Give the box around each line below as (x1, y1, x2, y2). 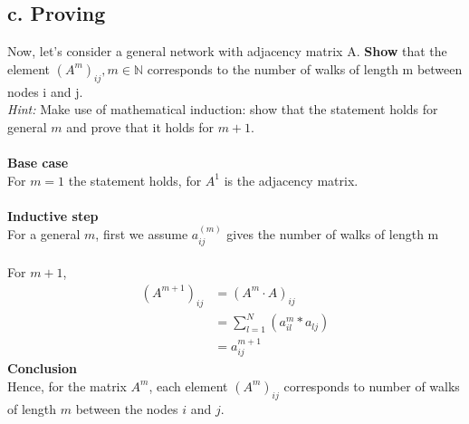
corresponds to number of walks (283, 376, 460, 395)
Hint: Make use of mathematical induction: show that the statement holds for (7, 100, 438, 119)
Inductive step (7, 206, 99, 225)
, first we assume (95, 225, 188, 244)
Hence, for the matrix (7, 376, 127, 395)
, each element (148, 376, 228, 395)
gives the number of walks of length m (226, 225, 439, 244)
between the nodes (75, 399, 178, 418)
